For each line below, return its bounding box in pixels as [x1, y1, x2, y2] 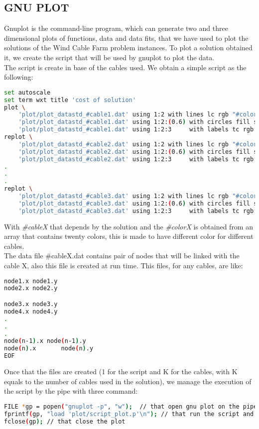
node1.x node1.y [4, 277, 58, 285]
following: [4, 72, 33, 82]
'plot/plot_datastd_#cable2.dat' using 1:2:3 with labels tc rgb [18, 155, 254, 163]
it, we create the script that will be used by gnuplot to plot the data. [4, 52, 215, 62]
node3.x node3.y [4, 301, 58, 308]
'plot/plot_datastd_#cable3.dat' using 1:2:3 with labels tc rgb [18, 207, 254, 214]
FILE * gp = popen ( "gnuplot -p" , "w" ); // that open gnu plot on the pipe [4, 403, 258, 410]
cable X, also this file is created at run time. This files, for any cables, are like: [4, 260, 243, 271]
